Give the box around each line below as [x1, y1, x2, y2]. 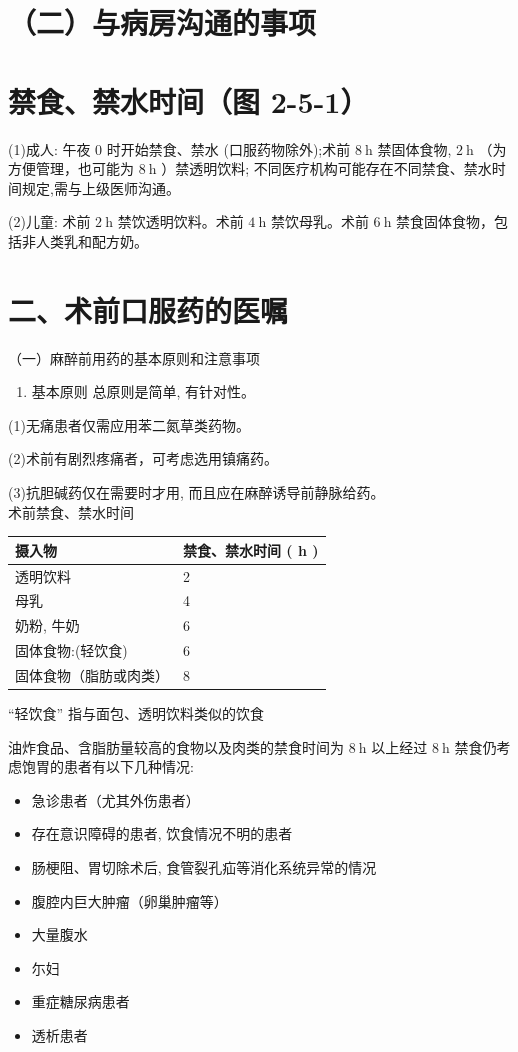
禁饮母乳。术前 [270, 211, 369, 232]
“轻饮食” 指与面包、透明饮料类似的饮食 [8, 702, 264, 723]
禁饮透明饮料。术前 [117, 211, 244, 232]
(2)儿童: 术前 [8, 211, 91, 232]
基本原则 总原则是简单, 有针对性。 [31, 381, 256, 402]
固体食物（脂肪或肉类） [15, 664, 169, 685]
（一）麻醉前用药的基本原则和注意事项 [8, 347, 260, 368]
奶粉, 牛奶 [15, 615, 80, 636]
